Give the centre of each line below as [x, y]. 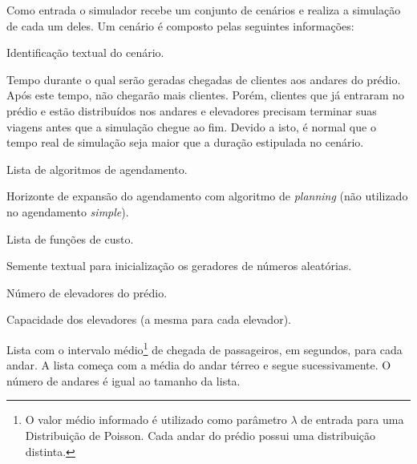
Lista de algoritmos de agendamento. [97, 169]
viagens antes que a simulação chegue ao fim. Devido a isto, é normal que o [191, 126]
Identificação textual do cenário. [85, 52]
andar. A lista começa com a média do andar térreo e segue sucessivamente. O [199, 365]
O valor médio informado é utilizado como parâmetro [156, 420]
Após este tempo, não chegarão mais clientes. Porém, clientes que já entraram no [206, 95]
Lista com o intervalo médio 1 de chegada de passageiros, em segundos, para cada [204, 348]
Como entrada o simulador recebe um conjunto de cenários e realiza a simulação [204, 10]
